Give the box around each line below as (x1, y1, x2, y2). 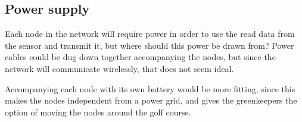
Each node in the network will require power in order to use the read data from (5, 27, 295, 40)
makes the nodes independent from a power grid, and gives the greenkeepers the (5, 94, 297, 107)
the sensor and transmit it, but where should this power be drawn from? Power (5, 39, 294, 51)
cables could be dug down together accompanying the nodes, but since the (5, 51, 276, 63)
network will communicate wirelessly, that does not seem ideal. (5, 62, 234, 74)
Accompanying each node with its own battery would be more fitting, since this (5, 82, 295, 95)
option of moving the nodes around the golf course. (5, 105, 191, 118)
